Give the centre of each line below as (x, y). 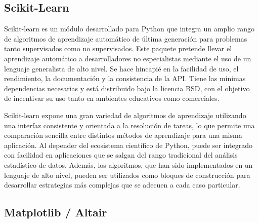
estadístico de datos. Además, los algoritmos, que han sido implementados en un (128, 164)
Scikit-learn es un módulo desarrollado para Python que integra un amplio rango (129, 29)
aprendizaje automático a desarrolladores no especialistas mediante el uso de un (128, 58)
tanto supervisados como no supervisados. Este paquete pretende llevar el (118, 48)
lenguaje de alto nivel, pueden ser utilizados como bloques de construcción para (127, 175)
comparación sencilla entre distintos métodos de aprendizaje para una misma (123, 135)
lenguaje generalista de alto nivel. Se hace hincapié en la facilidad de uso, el (121, 68)
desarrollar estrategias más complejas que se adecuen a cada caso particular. (122, 185)
